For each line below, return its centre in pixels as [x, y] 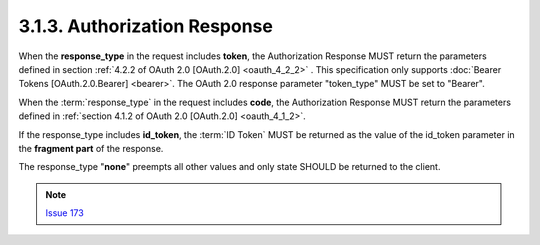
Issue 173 [64, 213]
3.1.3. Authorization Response [146, 26]
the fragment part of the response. [91, 148]
